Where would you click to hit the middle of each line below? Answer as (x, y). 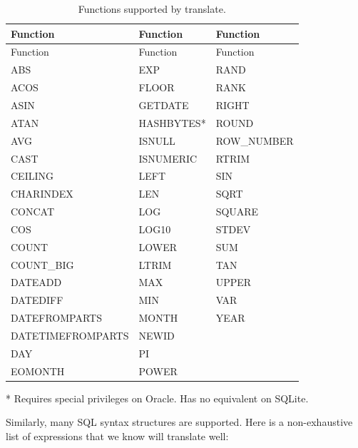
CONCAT (33, 212)
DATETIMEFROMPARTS (70, 335)
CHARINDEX (42, 194)
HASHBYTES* (172, 122)
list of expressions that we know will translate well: (117, 436)
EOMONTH (38, 371)
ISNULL (157, 140)
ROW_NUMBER (255, 140)
